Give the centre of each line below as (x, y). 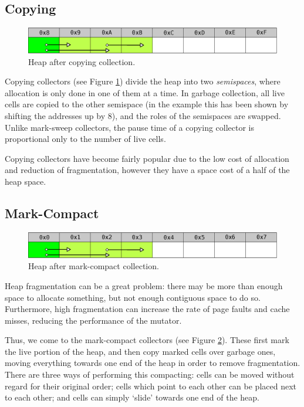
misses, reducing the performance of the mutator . (93, 320)
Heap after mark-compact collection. (94, 266)
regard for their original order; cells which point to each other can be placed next (151, 386)
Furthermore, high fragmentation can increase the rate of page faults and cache (147, 309)
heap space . (26, 182)
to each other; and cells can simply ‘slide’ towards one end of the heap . (132, 397)
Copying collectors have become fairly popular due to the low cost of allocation (147, 158)
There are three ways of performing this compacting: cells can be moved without (150, 374)
